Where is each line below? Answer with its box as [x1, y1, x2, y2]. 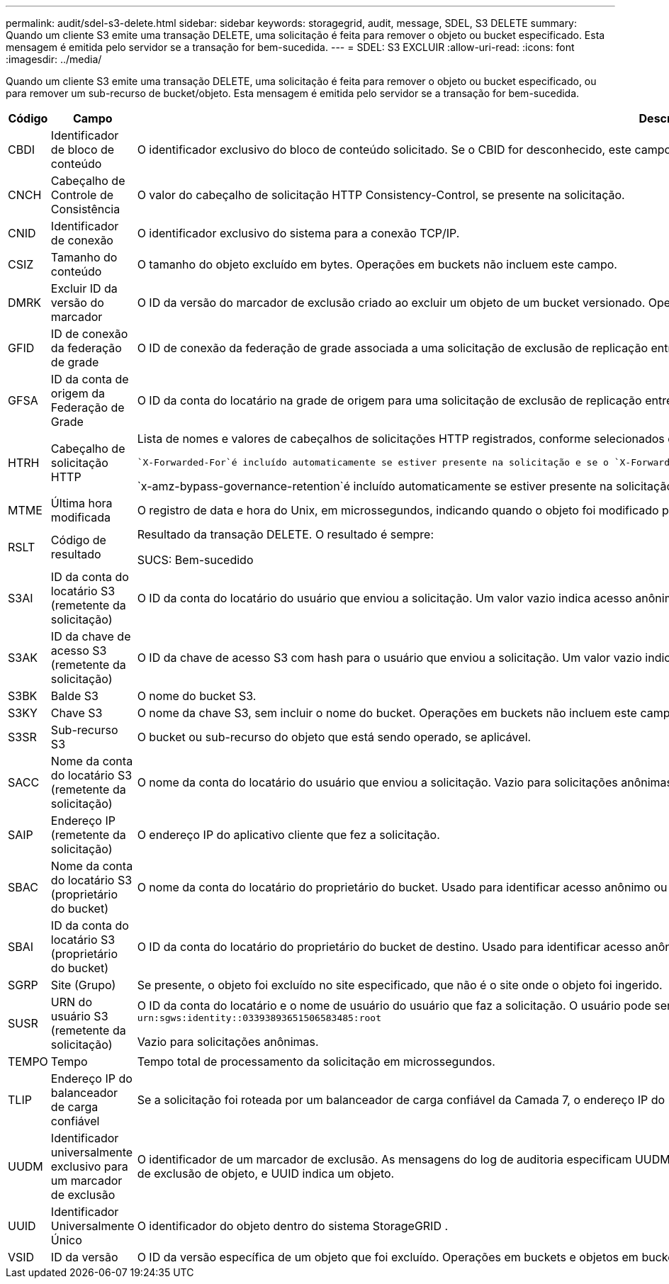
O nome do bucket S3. [137, 689, 257, 703]
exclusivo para [50, 1159, 128, 1173]
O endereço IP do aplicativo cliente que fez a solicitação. [137, 828, 440, 842]
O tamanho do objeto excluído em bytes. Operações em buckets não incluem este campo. [137, 257, 617, 271]
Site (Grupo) [50, 978, 116, 992]
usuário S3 [50, 1009, 108, 1023]
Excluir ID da [50, 281, 118, 295]
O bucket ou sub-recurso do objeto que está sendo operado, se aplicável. [137, 730, 532, 744]
